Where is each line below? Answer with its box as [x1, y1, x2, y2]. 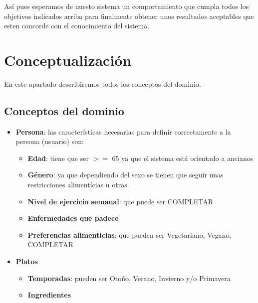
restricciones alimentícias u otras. [27, 179, 129, 190]
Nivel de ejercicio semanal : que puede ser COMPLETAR [27, 196, 214, 206]
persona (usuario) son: [15, 136, 84, 147]
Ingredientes [27, 290, 71, 300]
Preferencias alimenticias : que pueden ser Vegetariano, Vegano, [27, 229, 232, 240]
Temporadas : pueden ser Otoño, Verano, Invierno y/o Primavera [27, 273, 231, 283]
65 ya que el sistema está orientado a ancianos [112, 152, 254, 163]
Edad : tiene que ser [27, 152, 89, 163]
